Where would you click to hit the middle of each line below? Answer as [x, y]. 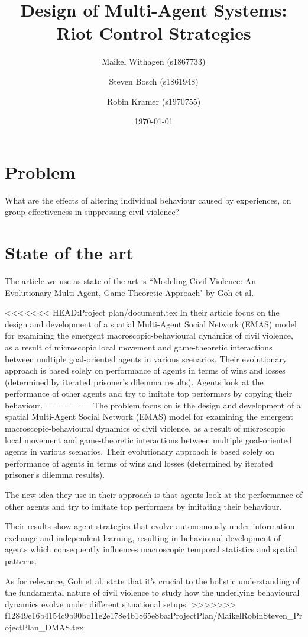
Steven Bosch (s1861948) [154, 81]
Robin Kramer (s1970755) [154, 101]
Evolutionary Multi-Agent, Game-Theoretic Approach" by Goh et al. [129, 292]
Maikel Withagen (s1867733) [154, 61]
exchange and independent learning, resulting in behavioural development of [143, 537]
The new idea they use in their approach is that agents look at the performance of [154, 495]
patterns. [21, 561]
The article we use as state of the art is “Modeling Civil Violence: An [130, 280]
